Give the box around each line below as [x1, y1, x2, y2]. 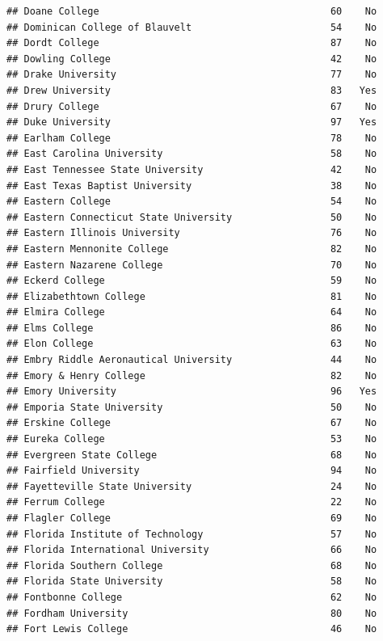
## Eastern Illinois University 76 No [6, 227, 377, 239]
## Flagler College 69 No [6, 512, 377, 524]
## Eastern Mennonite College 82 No [6, 242, 377, 255]
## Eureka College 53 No [6, 433, 377, 445]
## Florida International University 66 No [6, 544, 377, 556]
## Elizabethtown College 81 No [6, 290, 377, 302]
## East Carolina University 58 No [6, 148, 377, 160]
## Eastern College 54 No [6, 196, 377, 208]
